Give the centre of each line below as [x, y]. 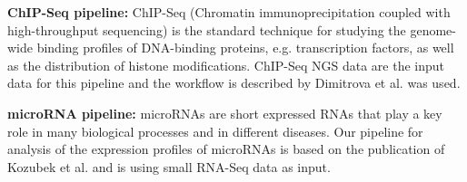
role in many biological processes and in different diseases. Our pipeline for [215, 131]
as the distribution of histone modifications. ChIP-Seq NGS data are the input [226, 65]
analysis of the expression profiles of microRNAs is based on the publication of [226, 149]
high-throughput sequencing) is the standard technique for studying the [207, 29]
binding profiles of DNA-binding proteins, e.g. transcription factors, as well [245, 48]
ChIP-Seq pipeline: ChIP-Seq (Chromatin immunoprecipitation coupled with [229, 12]
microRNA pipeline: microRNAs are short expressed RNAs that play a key [225, 113]
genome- [433, 29]
